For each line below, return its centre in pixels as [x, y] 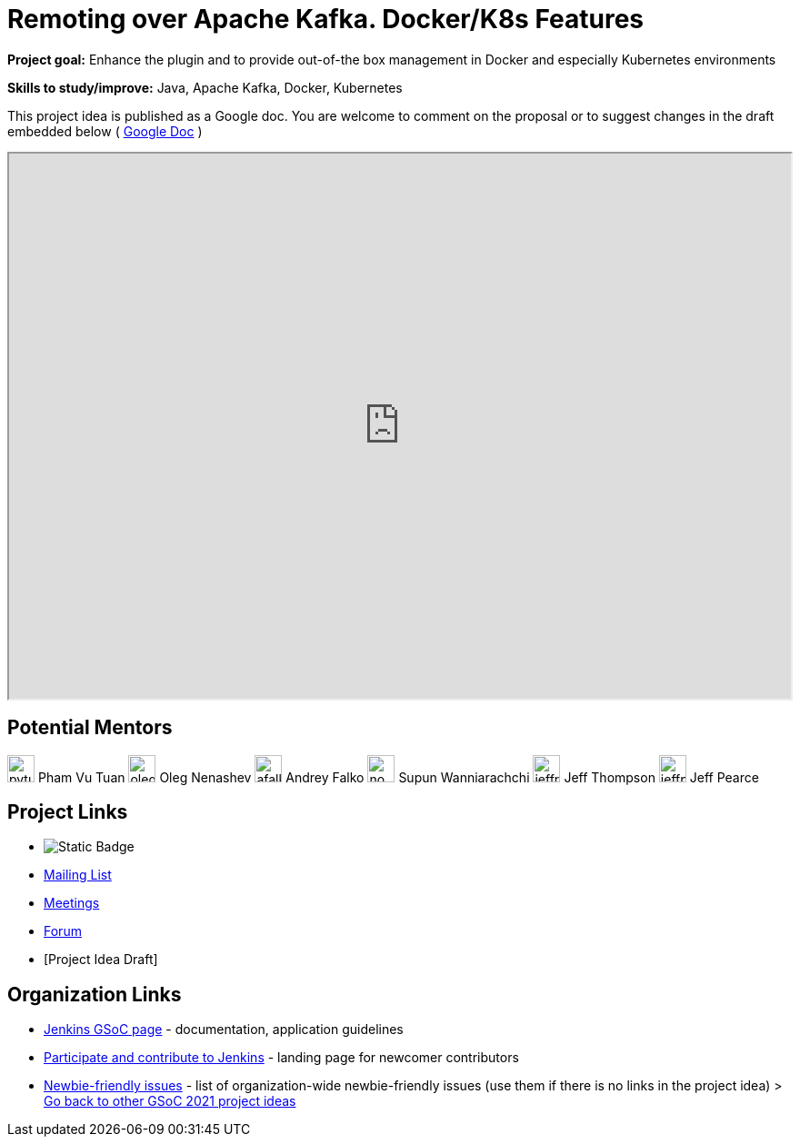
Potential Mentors [90, 728]
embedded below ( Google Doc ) [105, 131]
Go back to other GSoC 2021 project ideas [170, 1101]
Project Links [68, 812]
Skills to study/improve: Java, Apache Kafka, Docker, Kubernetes [205, 87]
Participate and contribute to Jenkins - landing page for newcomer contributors [281, 1058]
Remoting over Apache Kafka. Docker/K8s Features [326, 19]
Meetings [72, 903]
